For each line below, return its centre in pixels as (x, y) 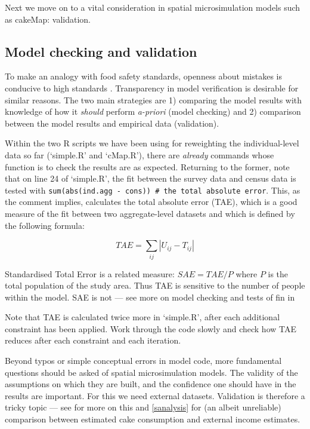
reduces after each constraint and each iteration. (93, 340)
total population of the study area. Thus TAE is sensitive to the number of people (155, 285)
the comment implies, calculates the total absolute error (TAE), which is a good (151, 202)
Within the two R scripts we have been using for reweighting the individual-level (152, 143)
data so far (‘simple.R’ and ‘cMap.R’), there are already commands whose (139, 154)
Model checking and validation (101, 51)
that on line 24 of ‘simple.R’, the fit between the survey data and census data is (151, 178)
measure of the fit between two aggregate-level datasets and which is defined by (150, 213)
